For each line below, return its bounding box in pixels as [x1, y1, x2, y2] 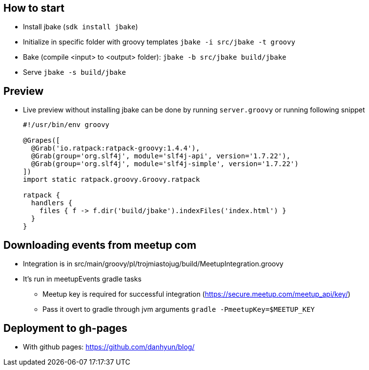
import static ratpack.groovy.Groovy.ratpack [23, 175, 200, 184]
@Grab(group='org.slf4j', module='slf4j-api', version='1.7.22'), [31, 152, 290, 160]
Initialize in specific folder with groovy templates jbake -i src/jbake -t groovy [23, 38, 295, 46]
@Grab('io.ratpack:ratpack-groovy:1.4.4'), [31, 144, 200, 152]
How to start [3, 2, 64, 14]
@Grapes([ [23, 136, 60, 145]
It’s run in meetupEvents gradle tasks [23, 275, 142, 283]
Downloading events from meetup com [3, 239, 197, 251]
